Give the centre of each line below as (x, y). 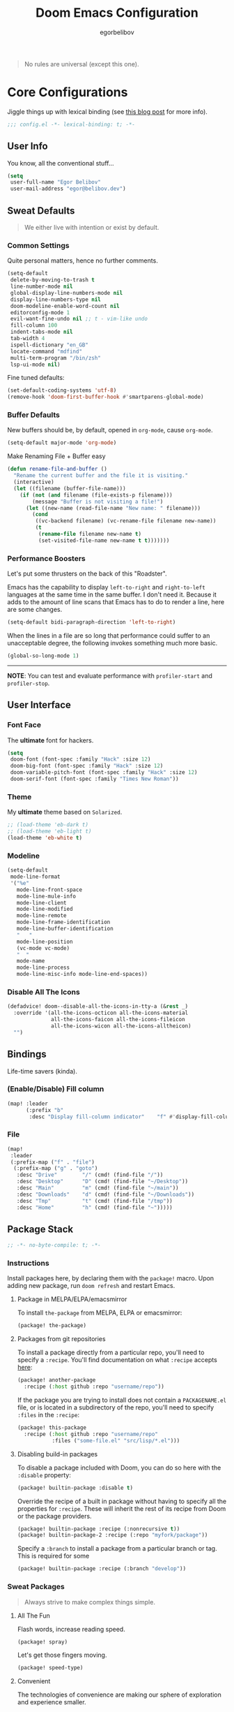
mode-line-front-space (49, 890)
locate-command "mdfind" (46, 351)
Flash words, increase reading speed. (71, 1629)
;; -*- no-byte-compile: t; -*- (54, 1245)
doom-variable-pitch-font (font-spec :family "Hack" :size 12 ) (104, 773)
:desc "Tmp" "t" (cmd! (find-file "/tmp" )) (94, 1201)
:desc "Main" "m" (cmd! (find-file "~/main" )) (97, 1188)
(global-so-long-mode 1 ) (43, 656)
